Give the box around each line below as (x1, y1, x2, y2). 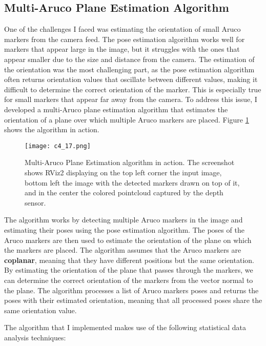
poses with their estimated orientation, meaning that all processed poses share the (4, 295, 262, 306)
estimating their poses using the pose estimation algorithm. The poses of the (4, 224, 244, 235)
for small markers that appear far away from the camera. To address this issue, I (4, 94, 257, 105)
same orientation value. (4, 304, 77, 315)
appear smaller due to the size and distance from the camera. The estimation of (4, 53, 255, 64)
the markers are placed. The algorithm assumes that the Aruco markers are (4, 245, 241, 255)
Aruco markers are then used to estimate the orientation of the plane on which (4, 234, 252, 245)
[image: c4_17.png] (25, 142, 91, 150)
